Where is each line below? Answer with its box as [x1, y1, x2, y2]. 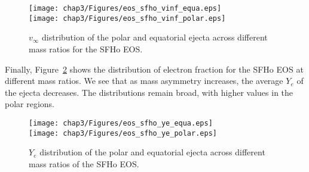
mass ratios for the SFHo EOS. [29, 42, 143, 55]
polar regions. [5, 98, 55, 110]
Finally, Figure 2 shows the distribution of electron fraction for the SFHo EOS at [5, 62, 304, 75]
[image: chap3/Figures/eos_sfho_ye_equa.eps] [29, 118, 213, 127]
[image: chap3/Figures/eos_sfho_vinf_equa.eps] [29, 4, 222, 12]
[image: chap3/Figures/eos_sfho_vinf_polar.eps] [29, 14, 226, 23]
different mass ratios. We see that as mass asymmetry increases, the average [5, 74, 283, 87]
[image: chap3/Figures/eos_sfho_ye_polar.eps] [29, 129, 217, 137]
